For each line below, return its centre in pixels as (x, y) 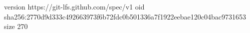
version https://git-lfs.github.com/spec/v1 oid (74, 6)
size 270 (16, 26)
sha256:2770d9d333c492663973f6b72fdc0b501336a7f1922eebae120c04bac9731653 (125, 16)
